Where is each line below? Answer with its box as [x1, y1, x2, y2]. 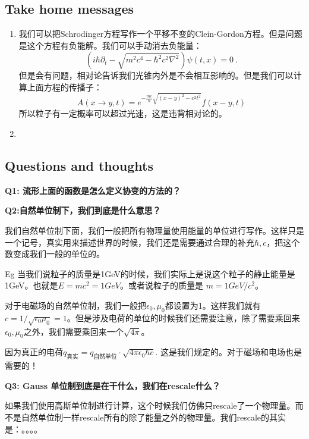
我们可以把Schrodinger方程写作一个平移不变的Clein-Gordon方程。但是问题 [18, 27, 302, 40]
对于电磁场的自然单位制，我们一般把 [5, 299, 146, 312]
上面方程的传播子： [27, 80, 102, 93]
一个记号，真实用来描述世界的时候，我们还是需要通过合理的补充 [5, 236, 254, 248]
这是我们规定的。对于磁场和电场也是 [160, 346, 302, 358]
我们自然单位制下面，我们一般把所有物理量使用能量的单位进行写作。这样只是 [5, 224, 304, 237]
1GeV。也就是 [5, 279, 58, 291]
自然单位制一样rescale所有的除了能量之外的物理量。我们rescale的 [21, 410, 270, 423]
